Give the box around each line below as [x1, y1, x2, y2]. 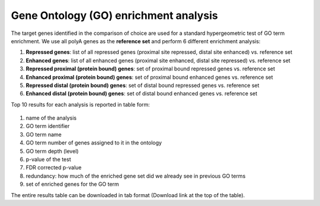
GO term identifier [25, 123, 70, 130]
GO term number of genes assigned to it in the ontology [25, 139, 162, 146]
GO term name [25, 131, 62, 138]
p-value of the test [25, 156, 71, 163]
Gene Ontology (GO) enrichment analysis [11, 9, 219, 22]
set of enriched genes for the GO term [25, 181, 120, 188]
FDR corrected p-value [25, 164, 82, 171]
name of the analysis [25, 114, 77, 121]
